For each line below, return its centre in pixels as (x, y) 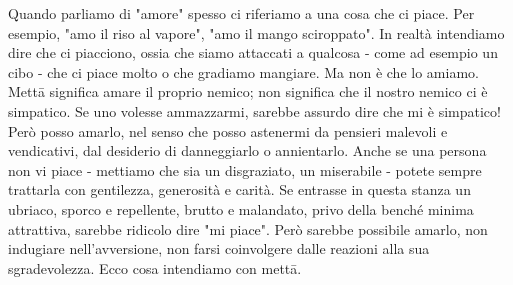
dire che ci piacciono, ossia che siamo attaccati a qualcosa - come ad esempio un (253, 52)
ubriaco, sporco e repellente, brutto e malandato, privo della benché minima (241, 208)
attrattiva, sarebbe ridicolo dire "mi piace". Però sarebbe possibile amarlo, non (248, 228)
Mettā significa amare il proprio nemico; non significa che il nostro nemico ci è (248, 91)
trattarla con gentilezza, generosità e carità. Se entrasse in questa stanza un (239, 189)
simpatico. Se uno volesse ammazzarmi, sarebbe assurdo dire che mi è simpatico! (254, 110)
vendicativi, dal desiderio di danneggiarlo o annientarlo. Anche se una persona (247, 150)
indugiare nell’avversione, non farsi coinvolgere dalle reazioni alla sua (219, 248)
